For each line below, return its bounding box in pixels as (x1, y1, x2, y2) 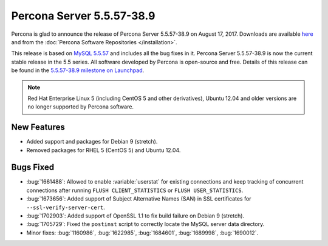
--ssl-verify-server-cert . (26, 204, 106, 211)
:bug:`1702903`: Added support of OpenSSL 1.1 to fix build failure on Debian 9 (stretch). (26, 212, 245, 219)
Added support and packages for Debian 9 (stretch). (26, 138, 158, 145)
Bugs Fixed (11, 162, 55, 173)
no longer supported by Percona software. (27, 103, 134, 110)
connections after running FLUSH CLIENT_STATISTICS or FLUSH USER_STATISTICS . (26, 187, 244, 194)
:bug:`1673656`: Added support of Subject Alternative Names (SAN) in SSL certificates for (26, 195, 251, 202)
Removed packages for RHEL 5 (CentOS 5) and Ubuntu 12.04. (26, 146, 181, 154)
